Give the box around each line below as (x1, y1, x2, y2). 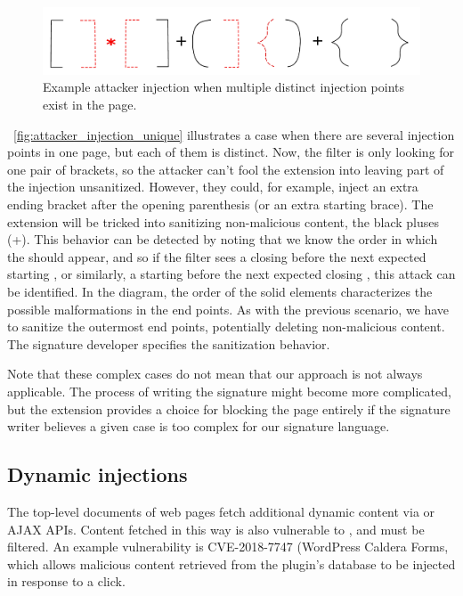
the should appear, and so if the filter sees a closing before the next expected (7, 247, 426, 265)
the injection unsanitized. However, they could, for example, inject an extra (7, 177, 418, 196)
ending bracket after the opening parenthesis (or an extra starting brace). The (7, 195, 434, 213)
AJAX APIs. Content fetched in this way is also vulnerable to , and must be (7, 519, 425, 538)
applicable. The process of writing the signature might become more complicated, (7, 381, 451, 400)
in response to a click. (7, 572, 126, 591)
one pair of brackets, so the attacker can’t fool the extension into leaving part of (7, 159, 444, 178)
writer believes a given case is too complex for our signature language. (7, 417, 390, 436)
